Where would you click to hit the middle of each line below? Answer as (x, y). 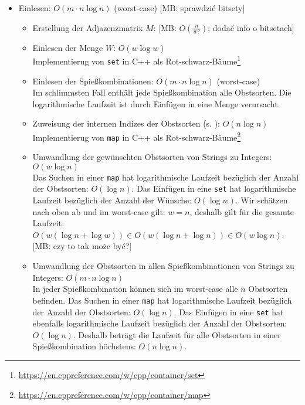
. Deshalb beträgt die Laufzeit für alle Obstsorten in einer (177, 334)
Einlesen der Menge (68, 47)
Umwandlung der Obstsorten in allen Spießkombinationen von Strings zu (163, 266)
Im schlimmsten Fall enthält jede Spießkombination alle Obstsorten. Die (162, 92)
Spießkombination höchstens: (84, 346)
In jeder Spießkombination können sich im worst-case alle (135, 289)
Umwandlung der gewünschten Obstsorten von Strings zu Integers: (152, 157)
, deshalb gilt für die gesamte (242, 211)
